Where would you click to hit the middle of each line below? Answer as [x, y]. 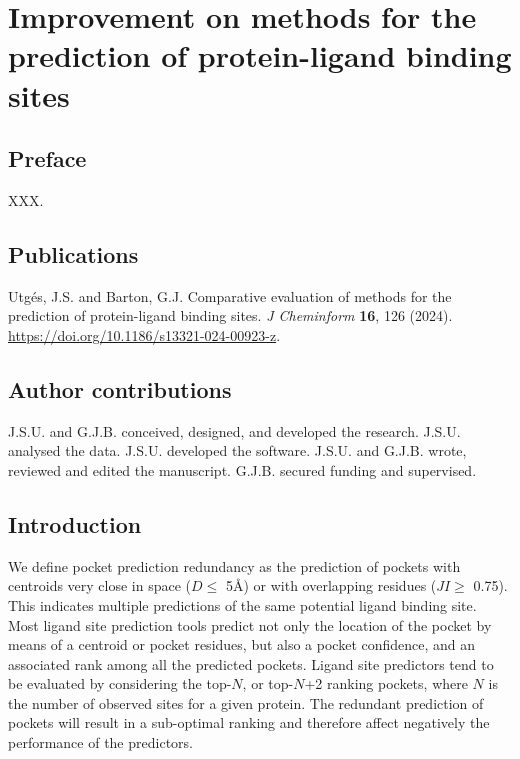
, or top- [268, 683]
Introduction [75, 523]
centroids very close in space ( [100, 585]
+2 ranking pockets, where [386, 683]
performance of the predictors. [100, 742]
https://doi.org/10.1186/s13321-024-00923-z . [144, 334]
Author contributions [120, 388]
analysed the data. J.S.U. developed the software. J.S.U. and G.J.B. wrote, [237, 450]
